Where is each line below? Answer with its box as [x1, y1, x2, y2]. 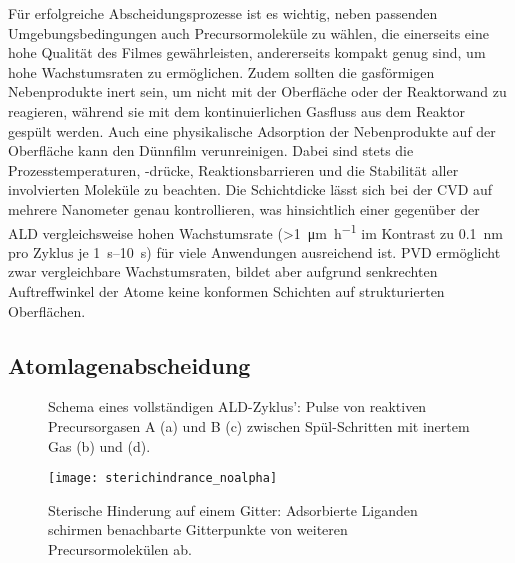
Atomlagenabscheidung [8, 349, 251, 380]
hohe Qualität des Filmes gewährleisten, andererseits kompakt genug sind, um [8, 42, 486, 63]
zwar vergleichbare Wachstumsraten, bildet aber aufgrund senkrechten [8, 261, 438, 282]
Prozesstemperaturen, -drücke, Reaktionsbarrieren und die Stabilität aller [8, 159, 459, 180]
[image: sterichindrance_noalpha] [48, 471, 278, 486]
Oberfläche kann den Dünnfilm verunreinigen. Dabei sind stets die [8, 140, 414, 161]
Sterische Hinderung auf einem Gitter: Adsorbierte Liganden [48, 499, 418, 520]
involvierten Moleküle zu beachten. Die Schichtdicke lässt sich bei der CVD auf [8, 179, 493, 200]
